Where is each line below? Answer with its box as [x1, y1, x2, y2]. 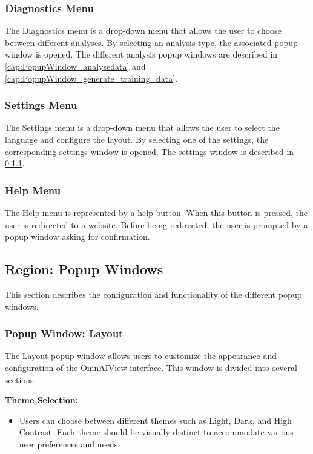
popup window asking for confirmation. [5, 230, 150, 243]
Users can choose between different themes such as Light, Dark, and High [19, 413, 292, 426]
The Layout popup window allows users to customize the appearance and [5, 349, 277, 362]
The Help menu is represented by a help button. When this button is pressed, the [5, 206, 308, 219]
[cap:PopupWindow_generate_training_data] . [5, 71, 178, 84]
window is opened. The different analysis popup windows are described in [5, 48, 278, 61]
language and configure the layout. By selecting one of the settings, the [5, 133, 269, 145]
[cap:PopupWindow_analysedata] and [5, 60, 146, 72]
